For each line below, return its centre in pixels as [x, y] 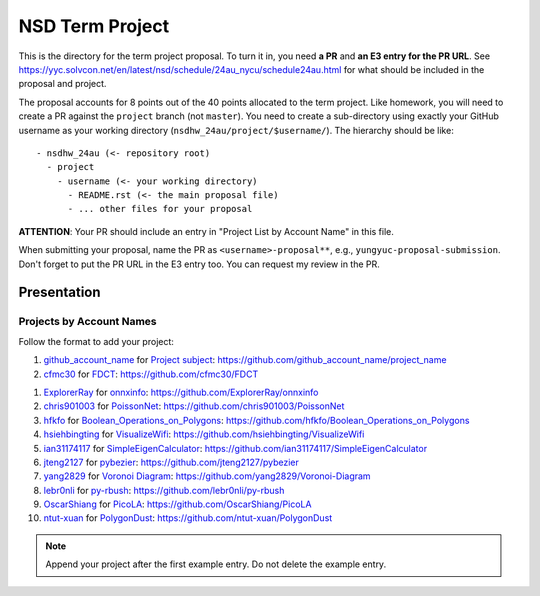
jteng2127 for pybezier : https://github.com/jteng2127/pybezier [171, 462]
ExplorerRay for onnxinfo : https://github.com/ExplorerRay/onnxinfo [181, 392]
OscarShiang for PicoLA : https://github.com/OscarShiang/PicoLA [177, 504]
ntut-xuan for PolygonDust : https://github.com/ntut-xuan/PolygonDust [188, 518]
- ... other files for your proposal [160, 209]
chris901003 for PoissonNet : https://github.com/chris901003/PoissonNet [194, 406]
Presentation [59, 292]
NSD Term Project [94, 26]
